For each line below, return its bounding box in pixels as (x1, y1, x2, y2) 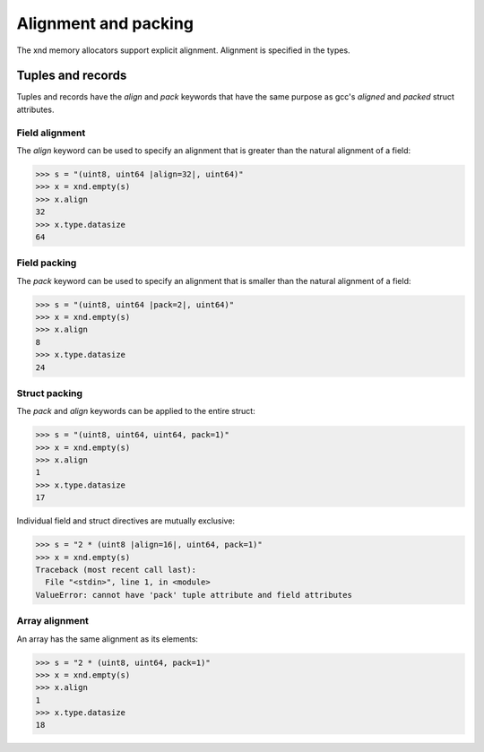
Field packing (16, 256, 77, 269)
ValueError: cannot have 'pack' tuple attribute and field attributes (35, 590, 353, 600)
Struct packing (16, 386, 83, 399)
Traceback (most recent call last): (35, 565, 197, 575)
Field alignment (16, 126, 86, 139)
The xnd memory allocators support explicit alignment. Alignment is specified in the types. (16, 45, 350, 56)
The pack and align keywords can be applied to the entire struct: (16, 406, 255, 417)
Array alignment (16, 615, 90, 627)
